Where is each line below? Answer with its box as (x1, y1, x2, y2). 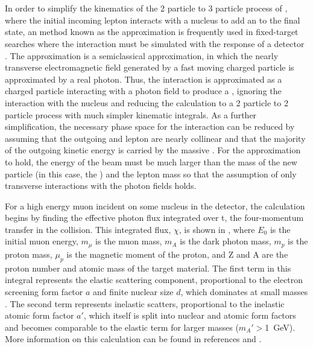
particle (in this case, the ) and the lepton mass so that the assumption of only (5, 167, 297, 180)
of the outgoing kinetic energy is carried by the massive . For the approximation (5, 144, 301, 156)
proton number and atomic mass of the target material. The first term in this (5, 261, 291, 274)
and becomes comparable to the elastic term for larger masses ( (5, 320, 239, 333)
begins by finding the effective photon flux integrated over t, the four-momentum (5, 211, 304, 224)
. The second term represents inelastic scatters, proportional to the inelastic (5, 297, 285, 310)
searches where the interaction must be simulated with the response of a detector (5, 37, 305, 49)
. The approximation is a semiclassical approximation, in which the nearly (5, 49, 279, 62)
